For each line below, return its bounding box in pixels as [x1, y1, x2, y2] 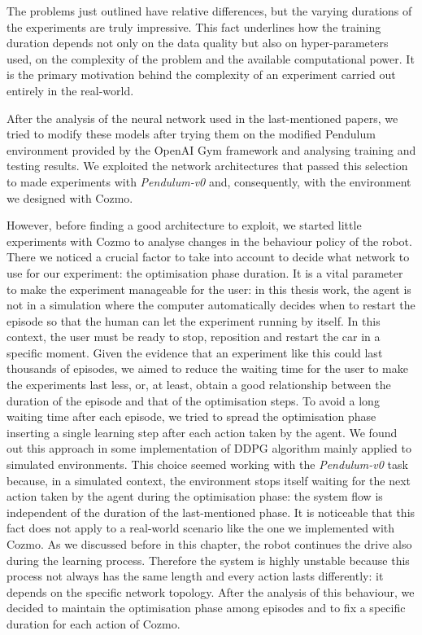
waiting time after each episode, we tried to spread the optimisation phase [7, 408, 376, 425]
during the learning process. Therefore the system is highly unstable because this [7, 551, 410, 568]
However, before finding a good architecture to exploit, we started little [7, 217, 362, 234]
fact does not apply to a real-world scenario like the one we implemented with [7, 519, 395, 536]
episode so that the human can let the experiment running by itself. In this [7, 312, 381, 329]
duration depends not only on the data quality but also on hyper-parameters [7, 34, 389, 51]
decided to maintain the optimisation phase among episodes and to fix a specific [7, 599, 406, 616]
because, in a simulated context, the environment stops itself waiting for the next [7, 471, 411, 488]
